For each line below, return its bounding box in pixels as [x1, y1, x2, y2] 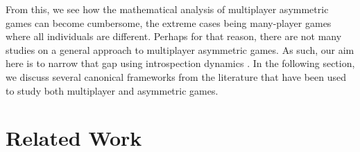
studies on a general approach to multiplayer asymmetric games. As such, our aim [6, 42, 354, 57]
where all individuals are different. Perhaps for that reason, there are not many [6, 29, 342, 44]
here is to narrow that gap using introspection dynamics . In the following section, [6, 56, 355, 70]
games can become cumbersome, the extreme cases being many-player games [6, 15, 332, 30]
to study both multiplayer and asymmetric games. [6, 83, 218, 97]
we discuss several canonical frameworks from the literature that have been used [6, 69, 347, 84]
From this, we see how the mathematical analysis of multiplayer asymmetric [6, 2, 329, 16]
